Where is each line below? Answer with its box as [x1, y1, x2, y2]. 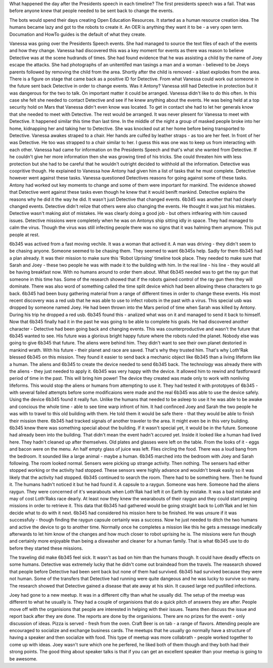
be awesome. [9, 655, 38, 662]
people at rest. [9, 232, 40, 238]
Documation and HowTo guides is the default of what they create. [9, 31, 146, 37]
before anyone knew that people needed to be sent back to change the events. [9, 8, 174, 14]
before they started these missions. [9, 545, 83, 551]
